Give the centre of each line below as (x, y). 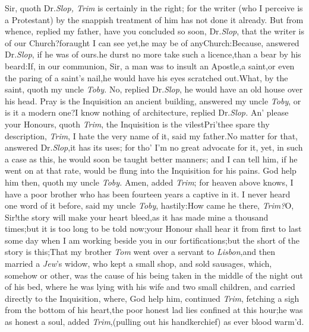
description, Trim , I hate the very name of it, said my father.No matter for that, (151, 135)
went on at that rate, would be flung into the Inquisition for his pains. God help (151, 170)
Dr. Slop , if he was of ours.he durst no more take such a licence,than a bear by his (153, 54)
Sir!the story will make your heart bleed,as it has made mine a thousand (137, 217)
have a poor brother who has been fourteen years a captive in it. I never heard (148, 194)
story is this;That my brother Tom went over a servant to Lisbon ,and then (140, 252)
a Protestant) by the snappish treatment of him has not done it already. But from (154, 19)
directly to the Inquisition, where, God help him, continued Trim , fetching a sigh (152, 298)
